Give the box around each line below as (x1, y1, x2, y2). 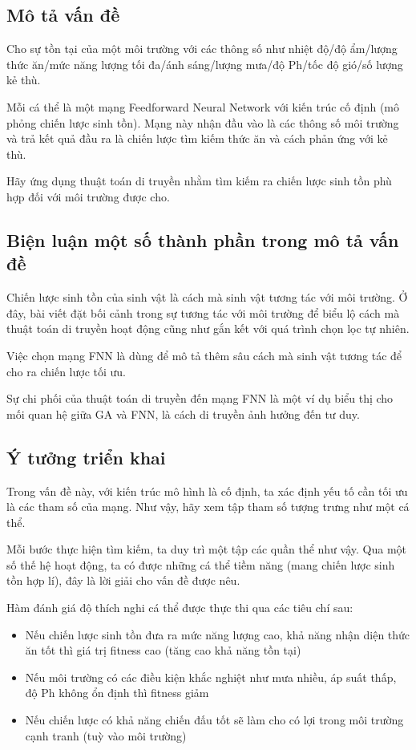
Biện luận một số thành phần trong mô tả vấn (6, 227, 399, 252)
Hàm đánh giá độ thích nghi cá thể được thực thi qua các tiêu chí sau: (6, 599, 353, 616)
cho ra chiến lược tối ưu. (6, 363, 126, 379)
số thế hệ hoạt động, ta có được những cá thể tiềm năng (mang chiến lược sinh (6, 556, 395, 573)
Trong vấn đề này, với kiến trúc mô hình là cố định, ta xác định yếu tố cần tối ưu (6, 482, 408, 499)
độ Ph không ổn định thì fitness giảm (25, 684, 209, 701)
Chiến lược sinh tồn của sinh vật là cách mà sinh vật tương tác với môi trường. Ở (6, 289, 408, 306)
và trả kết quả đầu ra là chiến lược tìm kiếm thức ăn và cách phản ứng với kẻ (6, 130, 388, 147)
